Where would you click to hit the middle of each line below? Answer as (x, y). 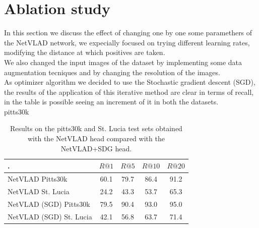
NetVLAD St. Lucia (39, 191)
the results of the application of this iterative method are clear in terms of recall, (129, 92)
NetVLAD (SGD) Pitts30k (49, 204)
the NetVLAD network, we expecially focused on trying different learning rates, (127, 42)
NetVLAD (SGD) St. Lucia (50, 216)
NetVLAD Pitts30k (38, 179)
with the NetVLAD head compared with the (96, 138)
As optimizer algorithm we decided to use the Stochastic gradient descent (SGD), (130, 82)
